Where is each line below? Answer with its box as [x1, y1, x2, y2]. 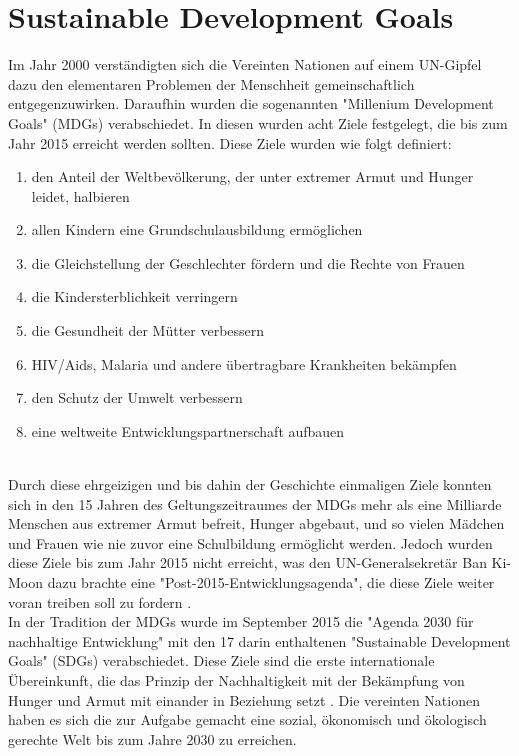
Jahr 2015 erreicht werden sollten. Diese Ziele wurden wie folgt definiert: [8, 132, 452, 153]
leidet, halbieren [31, 185, 130, 206]
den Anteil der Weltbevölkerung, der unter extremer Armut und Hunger [31, 166, 474, 187]
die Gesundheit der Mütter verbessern [31, 320, 265, 341]
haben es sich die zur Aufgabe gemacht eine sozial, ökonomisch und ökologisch [8, 709, 487, 730]
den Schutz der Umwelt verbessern [31, 387, 243, 408]
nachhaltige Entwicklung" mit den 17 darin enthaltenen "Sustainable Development [8, 630, 511, 651]
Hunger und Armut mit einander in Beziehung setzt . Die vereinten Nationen [8, 689, 480, 710]
